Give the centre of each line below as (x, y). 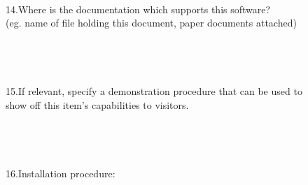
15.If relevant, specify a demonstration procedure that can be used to (154, 91)
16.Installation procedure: (61, 173)
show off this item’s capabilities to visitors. (97, 104)
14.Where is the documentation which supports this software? (138, 9)
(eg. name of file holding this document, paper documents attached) (151, 23)
